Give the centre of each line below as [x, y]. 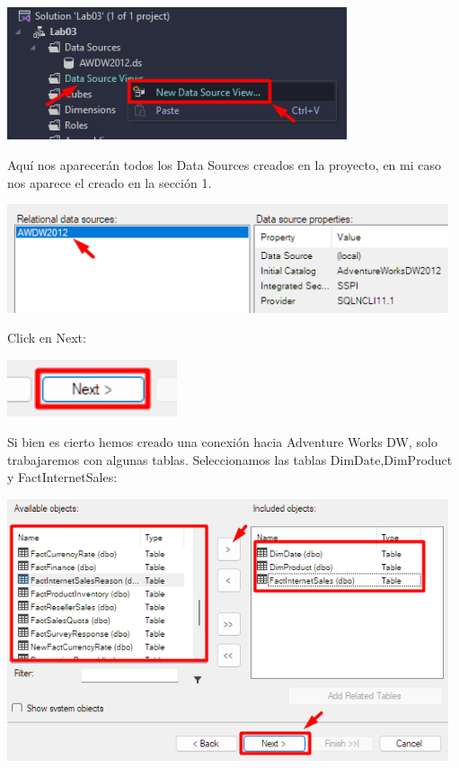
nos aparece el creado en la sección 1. [110, 182]
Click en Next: [47, 338]
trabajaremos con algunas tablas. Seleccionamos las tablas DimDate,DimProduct [230, 459]
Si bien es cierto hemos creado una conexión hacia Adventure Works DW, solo [222, 441]
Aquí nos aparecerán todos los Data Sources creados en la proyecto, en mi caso [225, 164]
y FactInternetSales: [62, 477]
